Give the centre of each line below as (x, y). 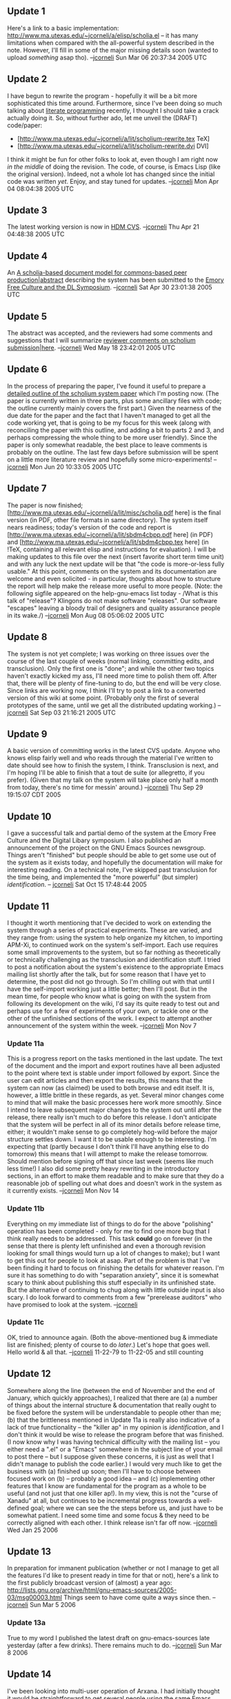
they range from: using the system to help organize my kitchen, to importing (115, 937)
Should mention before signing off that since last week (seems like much (110, 1161)
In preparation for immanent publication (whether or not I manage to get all (113, 1568)
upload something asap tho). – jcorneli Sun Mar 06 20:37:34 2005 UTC (107, 57)
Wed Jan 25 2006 (33, 1530)
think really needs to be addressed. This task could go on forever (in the (110, 1238)
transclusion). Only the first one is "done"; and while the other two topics (111, 668)
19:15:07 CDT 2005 (34, 795)
